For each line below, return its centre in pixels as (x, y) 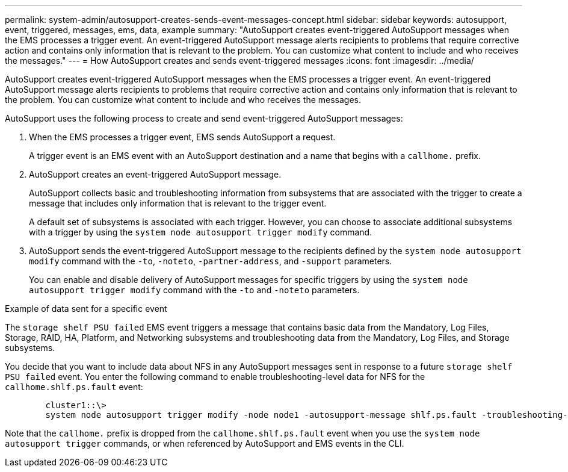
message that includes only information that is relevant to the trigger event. (178, 203)
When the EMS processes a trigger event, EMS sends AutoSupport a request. (182, 137)
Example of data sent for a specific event (86, 309)
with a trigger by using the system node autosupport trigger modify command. (201, 232)
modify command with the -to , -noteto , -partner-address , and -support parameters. (211, 261)
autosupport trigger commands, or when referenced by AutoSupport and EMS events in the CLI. (205, 443)
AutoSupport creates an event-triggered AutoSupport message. (155, 174)
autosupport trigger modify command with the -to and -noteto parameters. (194, 290)
